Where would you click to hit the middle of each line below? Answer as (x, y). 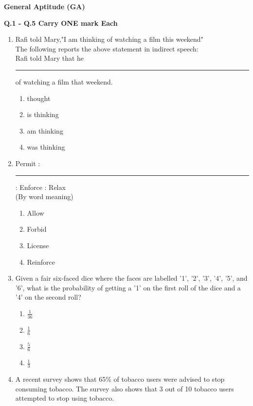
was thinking (46, 147)
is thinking (43, 114)
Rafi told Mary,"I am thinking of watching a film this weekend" (109, 39)
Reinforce (41, 262)
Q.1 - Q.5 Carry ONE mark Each (61, 23)
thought (39, 98)
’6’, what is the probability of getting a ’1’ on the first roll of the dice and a (128, 287)
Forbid (37, 229)
